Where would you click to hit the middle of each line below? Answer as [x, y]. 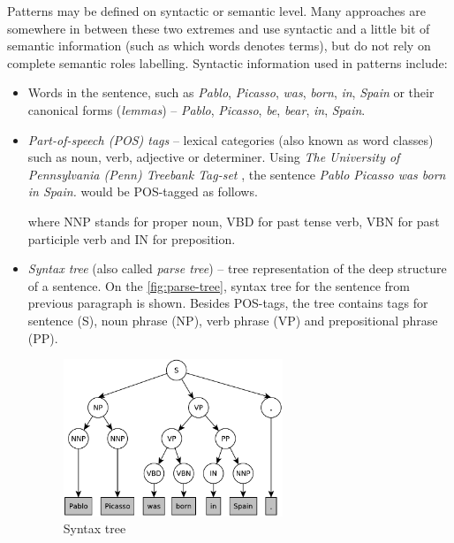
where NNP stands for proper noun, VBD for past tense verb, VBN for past [234, 221]
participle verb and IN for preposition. [132, 238]
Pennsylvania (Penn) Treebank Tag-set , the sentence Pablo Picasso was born [237, 174]
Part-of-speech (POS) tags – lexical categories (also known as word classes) [231, 139]
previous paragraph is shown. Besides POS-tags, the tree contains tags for [228, 303]
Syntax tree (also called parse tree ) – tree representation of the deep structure [237, 268]
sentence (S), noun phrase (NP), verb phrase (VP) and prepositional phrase [233, 320]
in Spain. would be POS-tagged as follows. [143, 191]
